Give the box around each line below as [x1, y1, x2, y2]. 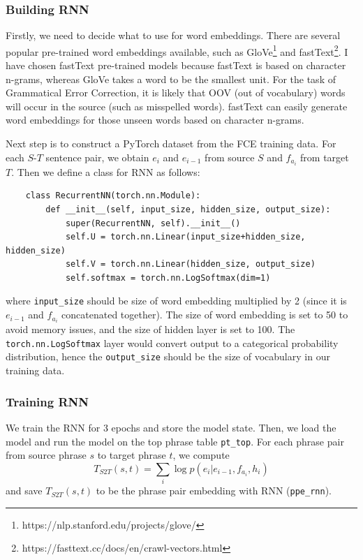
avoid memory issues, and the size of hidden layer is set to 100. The [6, 322, 295, 337]
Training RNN [6, 392, 89, 410]
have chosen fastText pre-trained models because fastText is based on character [6, 58, 346, 73]
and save [6, 483, 43, 498]
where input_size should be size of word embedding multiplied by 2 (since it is [6, 293, 347, 308]
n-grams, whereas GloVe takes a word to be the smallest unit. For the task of [6, 71, 336, 86]
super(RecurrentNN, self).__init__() [65, 218, 241, 228]
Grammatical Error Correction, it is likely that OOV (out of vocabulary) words [6, 85, 346, 100]
